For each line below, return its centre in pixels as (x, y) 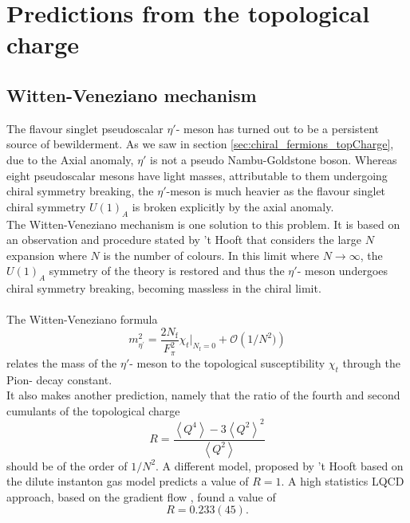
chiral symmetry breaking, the (80, 191)
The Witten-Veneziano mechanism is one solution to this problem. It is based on (203, 224)
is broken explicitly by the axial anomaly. (233, 206)
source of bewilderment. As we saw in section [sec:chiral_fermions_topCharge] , (200, 144)
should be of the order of (67, 465)
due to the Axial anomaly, (70, 159)
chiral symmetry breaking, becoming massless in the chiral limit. (164, 288)
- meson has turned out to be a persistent (278, 128)
